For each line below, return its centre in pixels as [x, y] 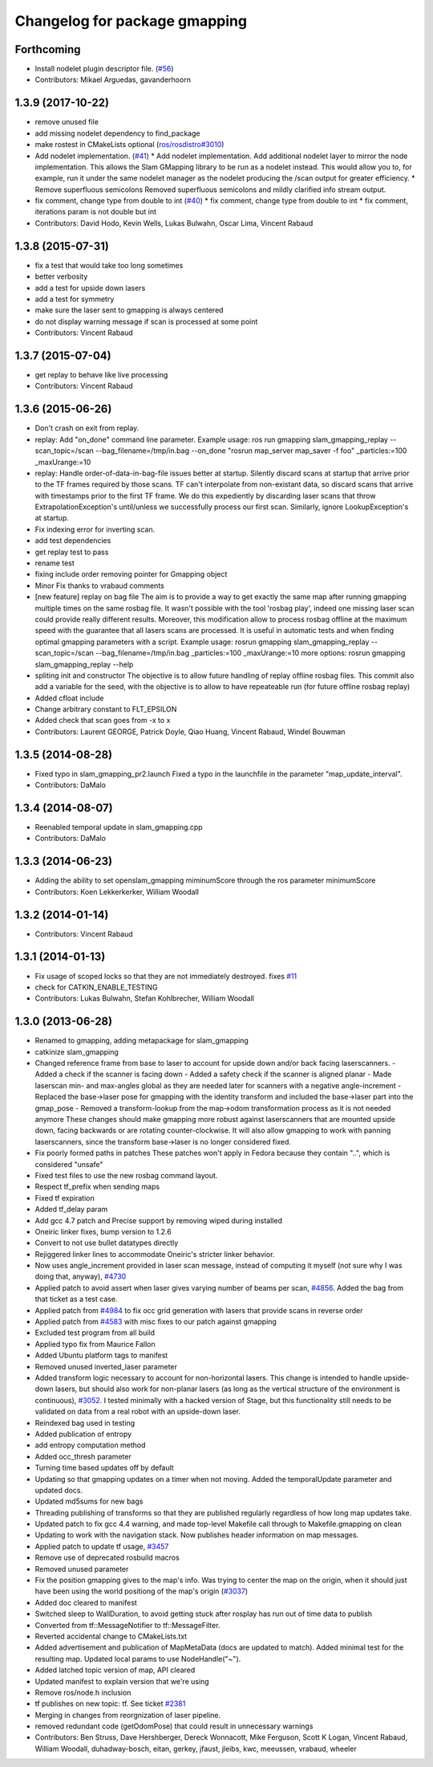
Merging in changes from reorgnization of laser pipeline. [128, 1715]
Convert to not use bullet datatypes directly [107, 1243]
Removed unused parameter [82, 1569]
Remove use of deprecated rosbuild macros [107, 1557]
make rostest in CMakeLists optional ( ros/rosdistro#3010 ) [129, 145]
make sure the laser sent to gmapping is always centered [129, 310]
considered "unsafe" [69, 1164]
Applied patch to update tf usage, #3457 [102, 1546]
